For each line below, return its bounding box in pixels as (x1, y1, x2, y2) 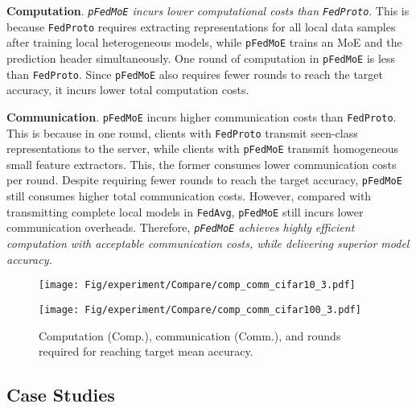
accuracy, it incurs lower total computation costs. (6, 81, 249, 98)
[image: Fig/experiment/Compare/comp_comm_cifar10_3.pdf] (39, 279, 356, 291)
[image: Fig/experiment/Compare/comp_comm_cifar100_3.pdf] (39, 303, 361, 315)
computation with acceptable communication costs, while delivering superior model (6, 235, 410, 251)
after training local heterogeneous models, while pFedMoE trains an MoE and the (6, 34, 402, 51)
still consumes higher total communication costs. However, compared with (6, 188, 372, 204)
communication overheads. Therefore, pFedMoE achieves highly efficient (6, 219, 355, 236)
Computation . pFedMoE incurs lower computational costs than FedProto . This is (6, 2, 410, 19)
